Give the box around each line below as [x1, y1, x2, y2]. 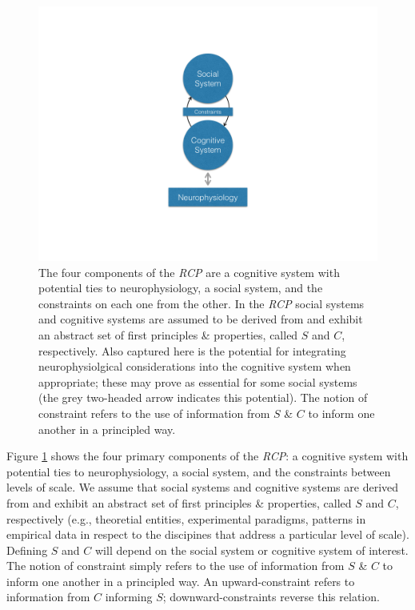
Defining [6, 541, 48, 558]
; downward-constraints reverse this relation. [162, 588, 380, 605]
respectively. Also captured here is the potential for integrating [38, 342, 346, 359]
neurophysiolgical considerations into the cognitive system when [38, 358, 351, 375]
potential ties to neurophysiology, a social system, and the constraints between [6, 463, 391, 480]
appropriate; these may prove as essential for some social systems [38, 373, 357, 390]
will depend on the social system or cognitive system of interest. [95, 541, 409, 558]
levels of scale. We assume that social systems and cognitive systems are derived [6, 479, 399, 496]
